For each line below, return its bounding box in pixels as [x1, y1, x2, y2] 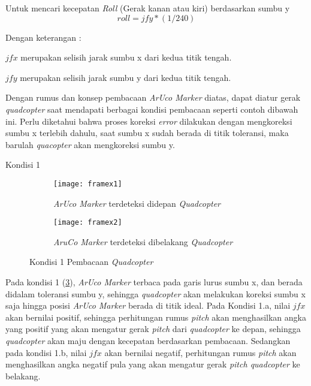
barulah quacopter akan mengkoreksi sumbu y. [5, 138, 175, 150]
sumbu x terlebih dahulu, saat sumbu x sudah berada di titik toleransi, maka [5, 126, 289, 139]
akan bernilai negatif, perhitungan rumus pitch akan [104, 346, 297, 358]
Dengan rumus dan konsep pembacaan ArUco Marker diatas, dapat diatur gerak [5, 91, 301, 104]
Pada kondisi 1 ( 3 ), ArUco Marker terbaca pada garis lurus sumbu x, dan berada [5, 276, 303, 288]
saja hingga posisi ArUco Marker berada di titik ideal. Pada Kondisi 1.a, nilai [5, 299, 291, 312]
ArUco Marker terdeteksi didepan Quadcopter [53, 197, 221, 209]
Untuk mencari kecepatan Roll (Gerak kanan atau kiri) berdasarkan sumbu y [5, 2, 290, 14]
